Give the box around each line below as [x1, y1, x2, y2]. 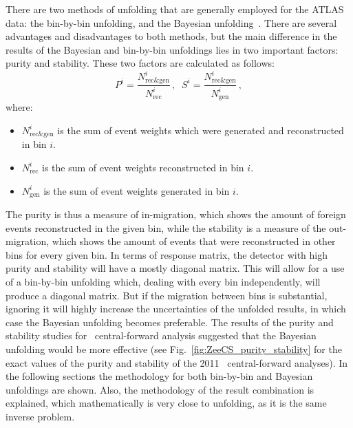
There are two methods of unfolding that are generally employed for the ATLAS [6, 2, 344, 16]
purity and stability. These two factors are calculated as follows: [6, 56, 275, 70]
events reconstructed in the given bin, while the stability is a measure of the [6, 220, 326, 235]
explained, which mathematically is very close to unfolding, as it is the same [6, 396, 327, 410]
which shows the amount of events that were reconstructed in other [52, 234, 336, 248]
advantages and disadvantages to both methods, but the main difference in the [6, 29, 337, 43]
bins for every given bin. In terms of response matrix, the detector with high [6, 247, 328, 261]
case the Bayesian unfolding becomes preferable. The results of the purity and [6, 314, 334, 329]
